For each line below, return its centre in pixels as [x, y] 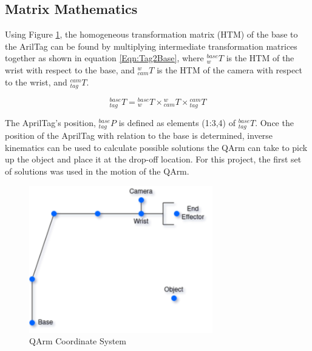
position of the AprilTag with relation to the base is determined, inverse [139, 135]
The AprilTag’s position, [50, 122]
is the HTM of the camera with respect [229, 69]
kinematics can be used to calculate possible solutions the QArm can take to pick [156, 147]
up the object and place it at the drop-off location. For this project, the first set [153, 159]
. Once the [274, 122]
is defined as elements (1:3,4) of [177, 122]
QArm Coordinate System [78, 341]
